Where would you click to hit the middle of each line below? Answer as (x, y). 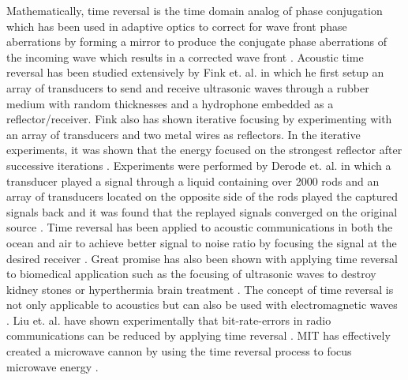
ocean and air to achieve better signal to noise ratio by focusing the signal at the (202, 242)
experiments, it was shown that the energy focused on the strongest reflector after (204, 150)
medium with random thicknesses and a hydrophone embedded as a (170, 103)
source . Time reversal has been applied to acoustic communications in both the (200, 227)
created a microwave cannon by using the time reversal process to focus (179, 351)
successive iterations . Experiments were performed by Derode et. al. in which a (199, 165)
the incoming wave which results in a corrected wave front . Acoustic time (185, 56)
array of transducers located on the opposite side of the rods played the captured (202, 196)
